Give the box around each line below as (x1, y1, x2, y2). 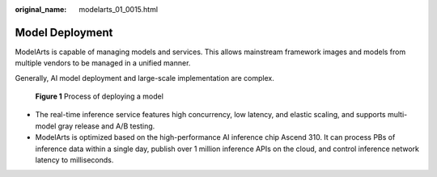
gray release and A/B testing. (57, 121, 155, 131)
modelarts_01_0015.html (78, 5, 158, 14)
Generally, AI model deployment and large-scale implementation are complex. (15, 73, 274, 82)
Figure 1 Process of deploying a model (35, 91, 163, 101)
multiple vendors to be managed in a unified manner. (15, 58, 191, 68)
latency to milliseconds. (35, 155, 114, 165)
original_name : (15, 5, 67, 14)
